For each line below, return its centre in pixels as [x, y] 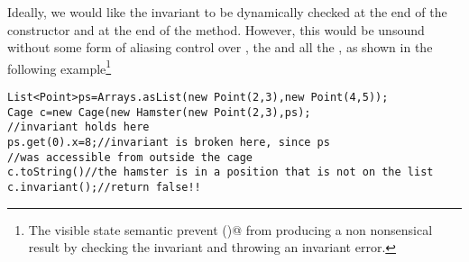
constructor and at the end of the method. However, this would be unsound [216, 29]
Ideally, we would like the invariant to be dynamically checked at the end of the [227, 12]
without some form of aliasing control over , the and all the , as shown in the [220, 47]
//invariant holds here [78, 127]
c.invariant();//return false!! [104, 187]
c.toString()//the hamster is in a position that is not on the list [221, 172]
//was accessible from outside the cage [130, 157]
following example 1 [60, 67]
